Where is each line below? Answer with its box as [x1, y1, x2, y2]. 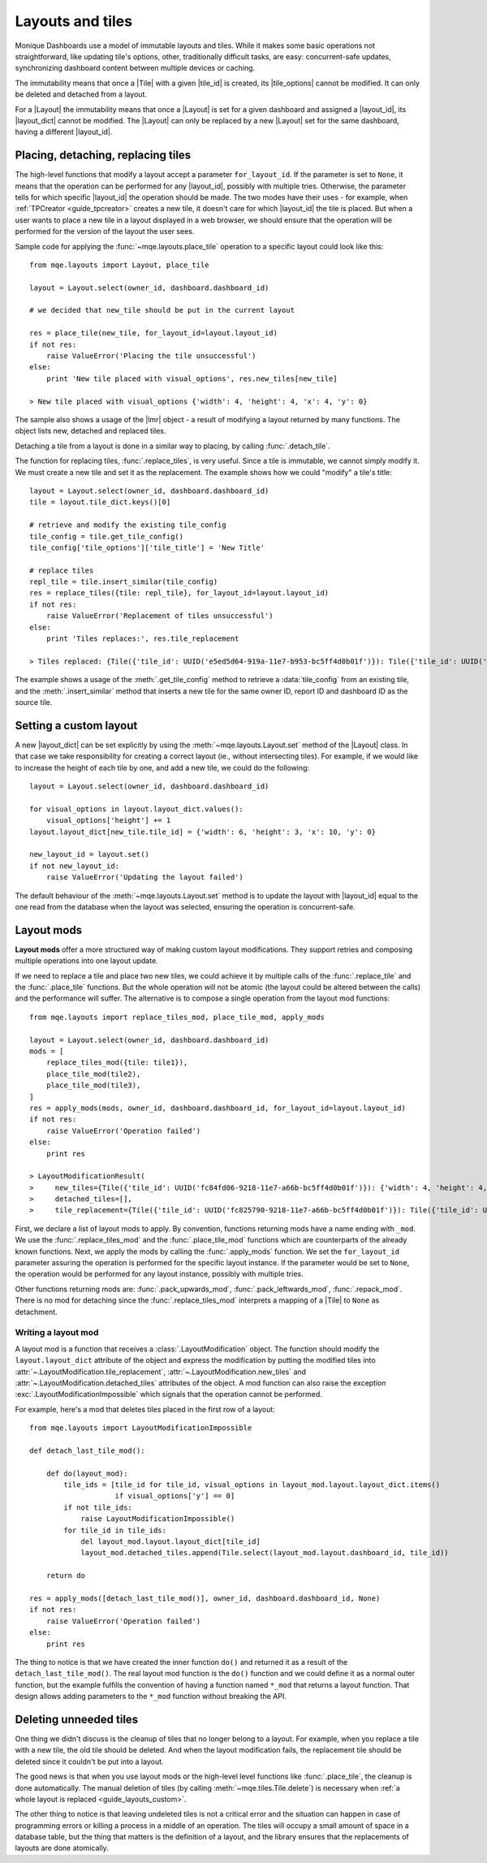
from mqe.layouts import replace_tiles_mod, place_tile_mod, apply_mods [29, 1012, 325, 1022]
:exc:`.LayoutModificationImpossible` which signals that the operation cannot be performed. [15, 1390, 322, 1399]
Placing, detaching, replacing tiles [15, 149, 192, 162]
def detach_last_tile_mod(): [29, 1446, 145, 1455]
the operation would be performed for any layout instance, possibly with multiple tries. [15, 1269, 304, 1279]
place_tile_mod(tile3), [45, 1081, 141, 1090]
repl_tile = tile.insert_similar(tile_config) [29, 577, 218, 586]
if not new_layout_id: [29, 861, 120, 871]
